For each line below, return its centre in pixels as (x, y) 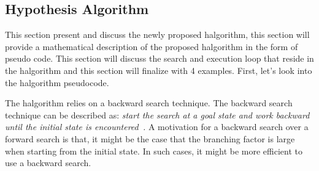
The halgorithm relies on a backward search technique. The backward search (149, 103)
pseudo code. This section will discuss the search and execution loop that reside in (159, 58)
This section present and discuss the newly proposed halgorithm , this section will (157, 35)
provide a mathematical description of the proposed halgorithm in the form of (152, 46)
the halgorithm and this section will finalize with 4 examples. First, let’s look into (159, 70)
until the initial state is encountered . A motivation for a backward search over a (157, 127)
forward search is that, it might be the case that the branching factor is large (150, 138)
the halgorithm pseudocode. (57, 82)
